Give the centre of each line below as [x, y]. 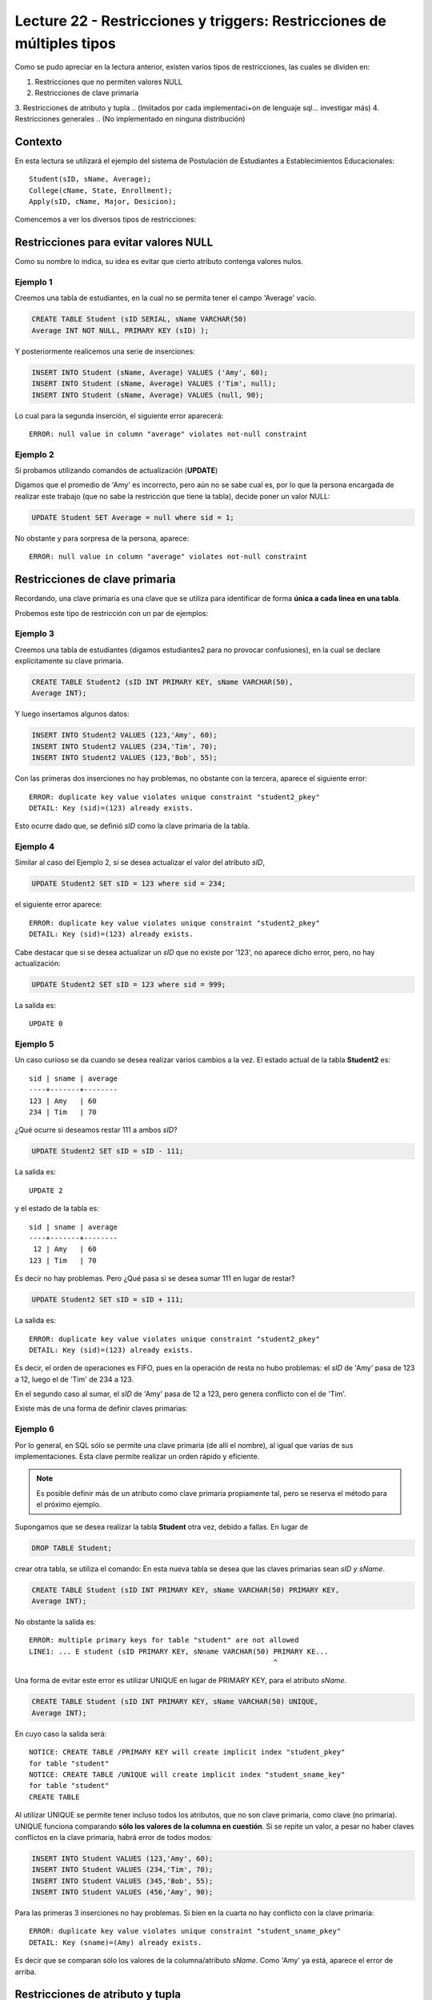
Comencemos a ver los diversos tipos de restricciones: [105, 219]
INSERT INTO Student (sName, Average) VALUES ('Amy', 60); [150, 372]
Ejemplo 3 [35, 634]
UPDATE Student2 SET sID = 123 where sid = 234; [129, 884]
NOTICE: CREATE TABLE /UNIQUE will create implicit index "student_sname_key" [187, 1774]
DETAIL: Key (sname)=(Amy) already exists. [116, 1942]
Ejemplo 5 [34, 1044]
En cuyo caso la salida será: [61, 1734]
